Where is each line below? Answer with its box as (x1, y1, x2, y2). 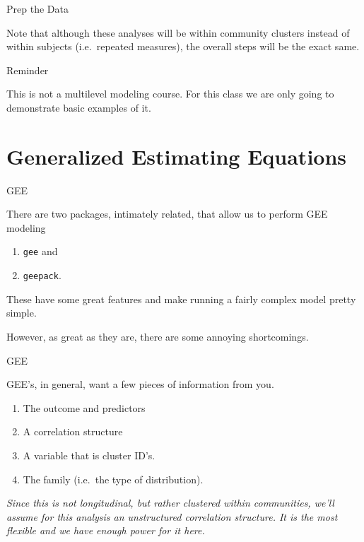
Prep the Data (6, 1, 69, 16)
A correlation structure (23, 424, 123, 439)
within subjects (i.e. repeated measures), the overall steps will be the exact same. (6, 39, 360, 54)
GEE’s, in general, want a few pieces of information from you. (6, 377, 274, 391)
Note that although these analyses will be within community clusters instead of (6, 25, 350, 40)
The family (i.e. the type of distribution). (23, 471, 204, 486)
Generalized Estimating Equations (6, 141, 347, 170)
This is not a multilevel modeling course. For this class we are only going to (6, 86, 334, 101)
